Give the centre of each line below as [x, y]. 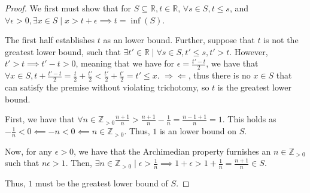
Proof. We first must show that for [68, 8]
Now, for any [28, 151]
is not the [281, 40]
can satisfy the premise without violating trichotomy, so [107, 87]
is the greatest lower [254, 87]
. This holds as [249, 119]
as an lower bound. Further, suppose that [179, 40]
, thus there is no [219, 75]
